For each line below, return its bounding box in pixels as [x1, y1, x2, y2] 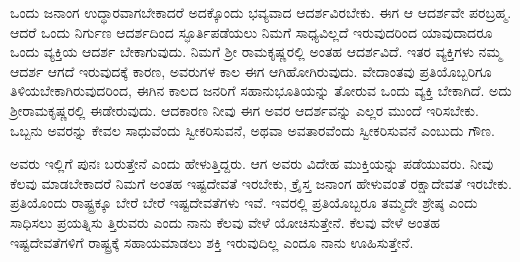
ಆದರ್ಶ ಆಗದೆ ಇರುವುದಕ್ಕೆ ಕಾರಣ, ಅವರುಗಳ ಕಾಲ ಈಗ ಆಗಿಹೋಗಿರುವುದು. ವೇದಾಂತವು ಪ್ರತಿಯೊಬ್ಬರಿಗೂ [10, 60, 492, 81]
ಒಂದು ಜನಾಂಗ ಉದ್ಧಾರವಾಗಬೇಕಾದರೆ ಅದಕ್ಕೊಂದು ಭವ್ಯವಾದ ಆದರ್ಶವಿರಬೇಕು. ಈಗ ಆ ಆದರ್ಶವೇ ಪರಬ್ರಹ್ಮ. [10, 2, 512, 22]
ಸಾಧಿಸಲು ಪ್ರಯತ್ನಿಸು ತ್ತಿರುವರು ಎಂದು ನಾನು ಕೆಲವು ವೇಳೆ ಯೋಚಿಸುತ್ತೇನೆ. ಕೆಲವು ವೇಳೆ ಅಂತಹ [10, 211, 440, 232]
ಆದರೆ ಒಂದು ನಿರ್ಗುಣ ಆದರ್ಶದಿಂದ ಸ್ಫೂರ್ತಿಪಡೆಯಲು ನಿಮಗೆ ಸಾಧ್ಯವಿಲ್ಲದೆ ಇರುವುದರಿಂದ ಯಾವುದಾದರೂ [10, 21, 493, 42]
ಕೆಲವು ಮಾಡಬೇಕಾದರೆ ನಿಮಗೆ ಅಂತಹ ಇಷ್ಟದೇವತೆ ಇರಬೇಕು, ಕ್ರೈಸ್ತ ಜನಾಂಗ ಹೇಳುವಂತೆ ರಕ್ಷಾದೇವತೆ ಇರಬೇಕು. [10, 172, 512, 193]
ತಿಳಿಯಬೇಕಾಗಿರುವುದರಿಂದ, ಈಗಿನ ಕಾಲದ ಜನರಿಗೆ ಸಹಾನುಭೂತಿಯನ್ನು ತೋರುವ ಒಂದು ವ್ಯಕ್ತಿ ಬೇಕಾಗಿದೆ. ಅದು [10, 80, 512, 101]
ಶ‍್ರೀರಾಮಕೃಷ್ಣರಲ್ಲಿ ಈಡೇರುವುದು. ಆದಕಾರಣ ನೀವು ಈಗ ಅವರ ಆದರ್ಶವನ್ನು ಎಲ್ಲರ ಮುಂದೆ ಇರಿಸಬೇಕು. [10, 99, 479, 120]
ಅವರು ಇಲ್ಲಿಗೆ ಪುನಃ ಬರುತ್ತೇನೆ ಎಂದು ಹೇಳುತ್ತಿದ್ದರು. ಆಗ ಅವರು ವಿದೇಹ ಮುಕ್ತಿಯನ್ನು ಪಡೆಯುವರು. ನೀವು [10, 153, 494, 174]
